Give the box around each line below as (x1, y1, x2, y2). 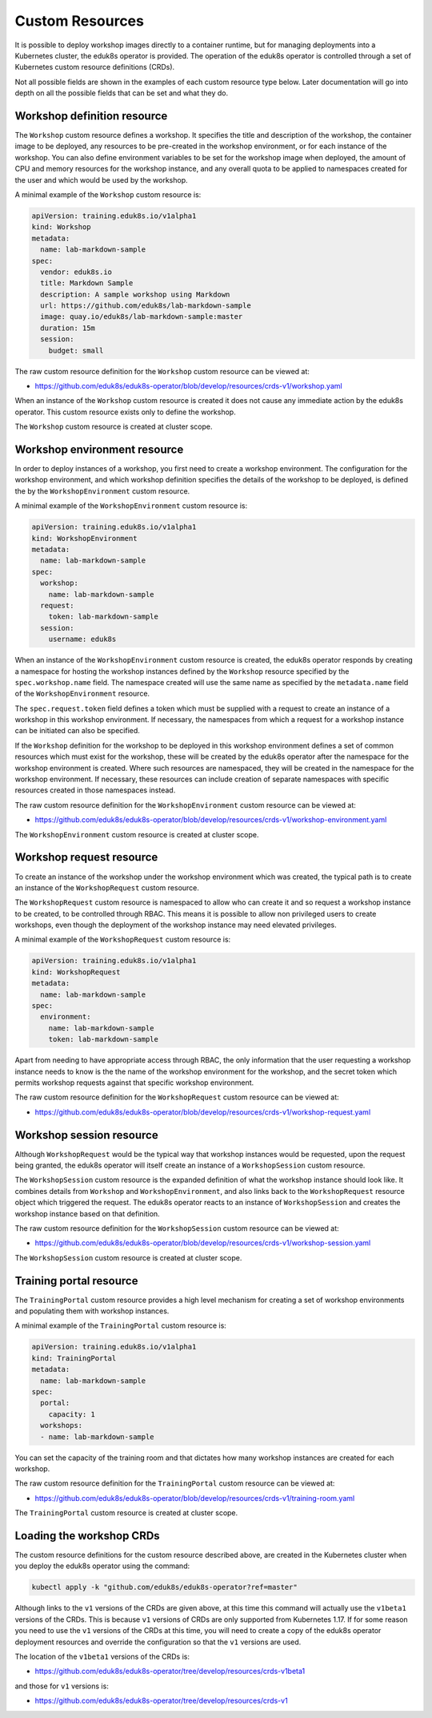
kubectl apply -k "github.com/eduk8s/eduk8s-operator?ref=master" (31, 1583, 298, 1592)
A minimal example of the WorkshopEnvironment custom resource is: (14, 501, 248, 510)
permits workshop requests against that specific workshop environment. (14, 1078, 254, 1087)
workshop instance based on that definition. (14, 1208, 160, 1218)
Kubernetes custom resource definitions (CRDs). (14, 63, 175, 72)
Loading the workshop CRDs (14, 1529, 160, 1543)
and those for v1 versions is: (14, 1681, 110, 1691)
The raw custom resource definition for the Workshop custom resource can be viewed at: (14, 366, 310, 376)
